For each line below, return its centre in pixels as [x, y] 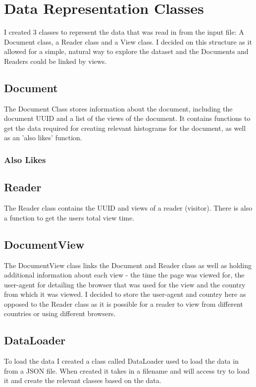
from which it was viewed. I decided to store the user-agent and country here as [125, 294]
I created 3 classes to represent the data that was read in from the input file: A [124, 32]
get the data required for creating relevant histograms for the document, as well [125, 128]
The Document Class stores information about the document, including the [118, 108]
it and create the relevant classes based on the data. [83, 380]
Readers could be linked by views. [55, 61]
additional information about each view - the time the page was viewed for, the [124, 275]
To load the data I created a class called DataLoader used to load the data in [121, 361]
